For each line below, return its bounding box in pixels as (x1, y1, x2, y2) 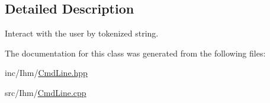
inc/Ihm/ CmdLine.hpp (5, 67, 88, 79)
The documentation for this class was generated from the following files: (5, 46, 266, 59)
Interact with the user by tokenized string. (5, 27, 159, 39)
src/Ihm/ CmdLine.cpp (5, 86, 86, 98)
